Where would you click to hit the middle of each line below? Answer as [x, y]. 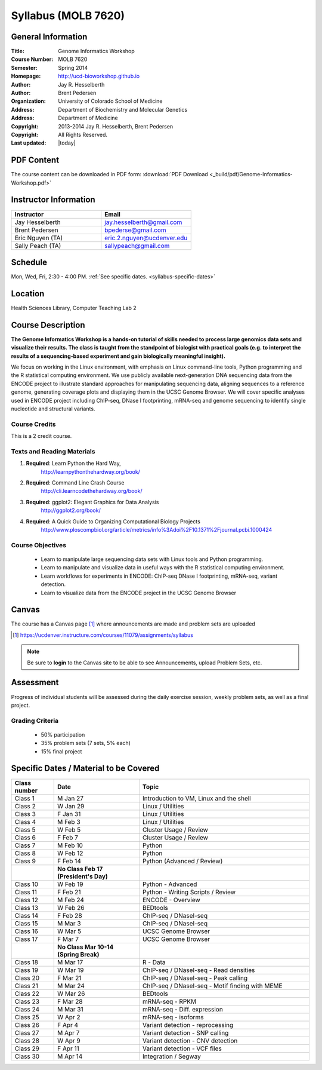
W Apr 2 [69, 1017]
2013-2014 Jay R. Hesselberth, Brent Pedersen [116, 126]
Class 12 [26, 900]
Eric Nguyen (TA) [39, 238]
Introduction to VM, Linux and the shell [196, 798]
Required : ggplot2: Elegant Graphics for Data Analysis [92, 502]
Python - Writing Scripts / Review [189, 892]
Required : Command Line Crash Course [75, 483]
